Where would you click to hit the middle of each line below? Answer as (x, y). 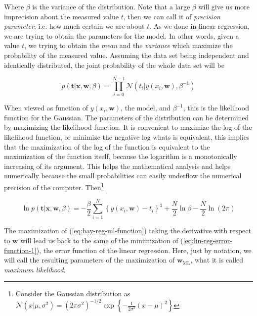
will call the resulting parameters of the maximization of (89, 260)
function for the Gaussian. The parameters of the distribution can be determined (127, 117)
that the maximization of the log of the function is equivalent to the (107, 146)
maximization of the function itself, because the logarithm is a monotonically (121, 156)
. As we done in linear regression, (199, 26)
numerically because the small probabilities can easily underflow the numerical (123, 176)
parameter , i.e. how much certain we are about (74, 26)
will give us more (224, 6)
